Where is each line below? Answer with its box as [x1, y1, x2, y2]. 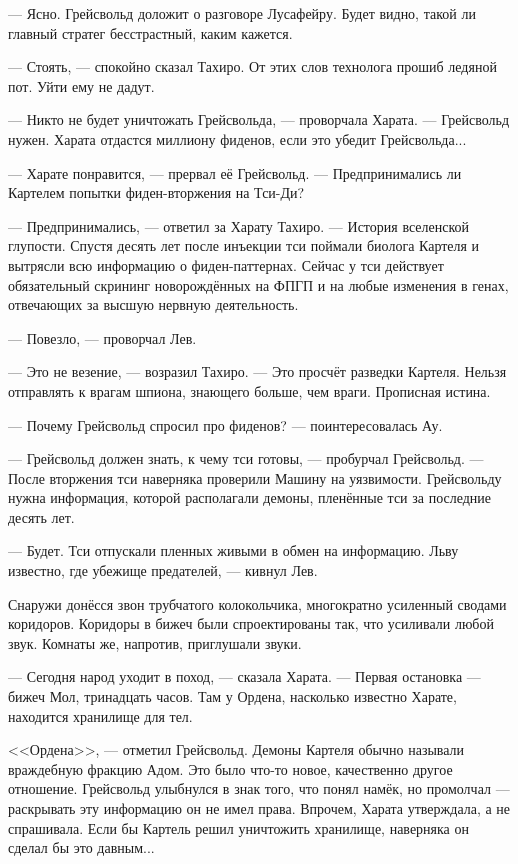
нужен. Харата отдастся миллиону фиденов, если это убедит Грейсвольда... [8, 128, 467, 149]
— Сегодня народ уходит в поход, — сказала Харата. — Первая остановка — [8, 666, 481, 687]
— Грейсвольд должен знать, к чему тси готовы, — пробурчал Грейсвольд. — [8, 448, 484, 469]
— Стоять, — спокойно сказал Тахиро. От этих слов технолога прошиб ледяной [8, 56, 497, 77]
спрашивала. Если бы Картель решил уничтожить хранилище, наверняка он [8, 817, 469, 838]
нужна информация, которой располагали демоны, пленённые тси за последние [8, 487, 492, 508]
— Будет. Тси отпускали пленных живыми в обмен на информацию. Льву [8, 540, 459, 561]
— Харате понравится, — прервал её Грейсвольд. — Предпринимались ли [8, 162, 462, 183]
